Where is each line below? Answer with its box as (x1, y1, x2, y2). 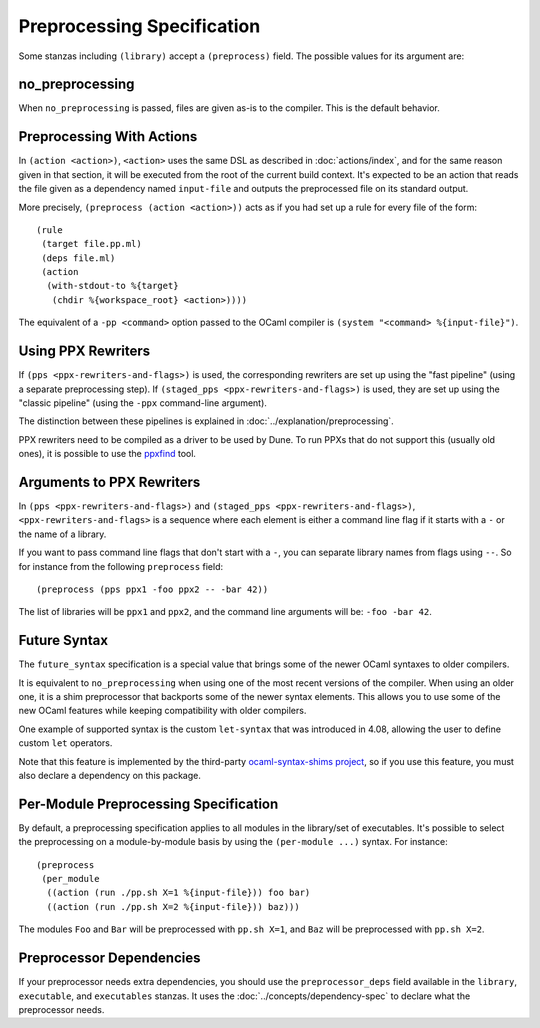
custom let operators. (18, 737, 113, 749)
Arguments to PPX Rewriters (18, 473, 201, 490)
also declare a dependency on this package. (18, 770, 202, 782)
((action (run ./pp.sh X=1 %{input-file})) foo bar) (46, 887, 311, 899)
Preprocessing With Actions (18, 128, 198, 145)
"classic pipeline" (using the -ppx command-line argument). (18, 396, 267, 409)
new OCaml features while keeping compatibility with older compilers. (18, 705, 307, 717)
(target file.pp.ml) (41, 238, 142, 250)
